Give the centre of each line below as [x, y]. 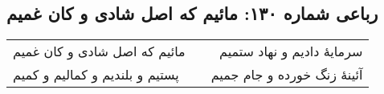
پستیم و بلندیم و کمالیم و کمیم [96, 75]
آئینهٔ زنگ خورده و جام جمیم [287, 75]
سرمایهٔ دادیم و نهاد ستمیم [291, 51]
